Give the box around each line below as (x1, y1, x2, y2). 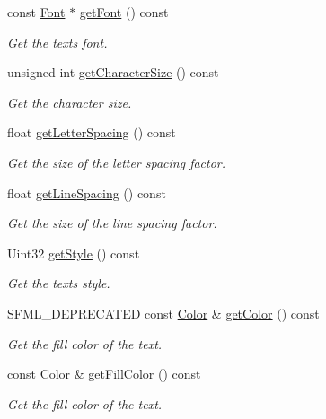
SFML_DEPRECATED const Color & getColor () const (7, 303, 320, 322)
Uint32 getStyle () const (7, 243, 140, 262)
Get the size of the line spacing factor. (7, 214, 217, 232)
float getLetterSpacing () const (7, 123, 176, 142)
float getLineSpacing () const (7, 183, 166, 202)
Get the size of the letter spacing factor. (7, 153, 226, 171)
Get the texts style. (7, 274, 110, 292)
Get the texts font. (7, 32, 108, 51)
